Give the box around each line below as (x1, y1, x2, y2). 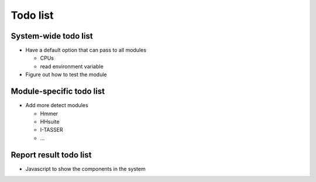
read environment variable (40, 63, 104, 70)
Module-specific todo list (11, 87, 105, 97)
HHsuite (40, 118, 60, 125)
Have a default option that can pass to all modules (25, 47, 146, 54)
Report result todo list (11, 150, 92, 160)
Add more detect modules (25, 102, 88, 109)
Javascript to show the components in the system (25, 165, 146, 172)
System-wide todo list (11, 31, 93, 41)
